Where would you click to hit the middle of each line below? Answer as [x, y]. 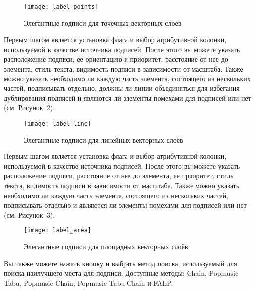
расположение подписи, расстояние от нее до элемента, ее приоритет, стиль [119, 176]
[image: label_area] [58, 231]
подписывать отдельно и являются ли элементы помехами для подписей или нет [125, 205]
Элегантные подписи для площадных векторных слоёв [106, 247]
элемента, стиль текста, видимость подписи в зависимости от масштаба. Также [124, 69]
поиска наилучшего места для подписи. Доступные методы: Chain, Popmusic [121, 273]
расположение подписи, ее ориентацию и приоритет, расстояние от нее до [116, 59]
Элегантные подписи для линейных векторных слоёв [103, 139]
